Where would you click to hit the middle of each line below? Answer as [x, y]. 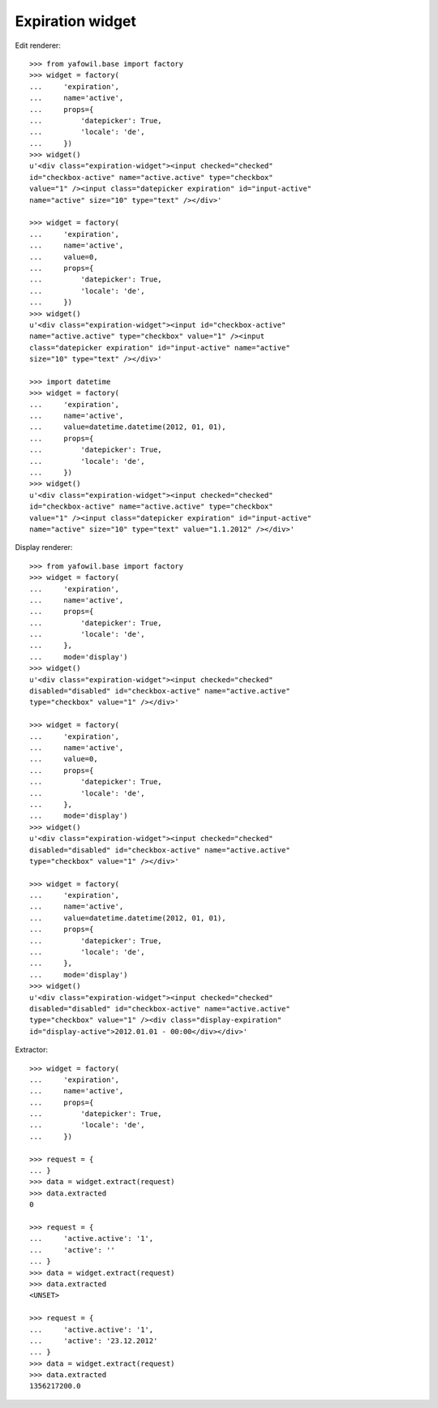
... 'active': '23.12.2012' [94, 1341]
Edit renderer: [38, 45]
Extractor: [32, 1050]
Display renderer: [44, 547]
